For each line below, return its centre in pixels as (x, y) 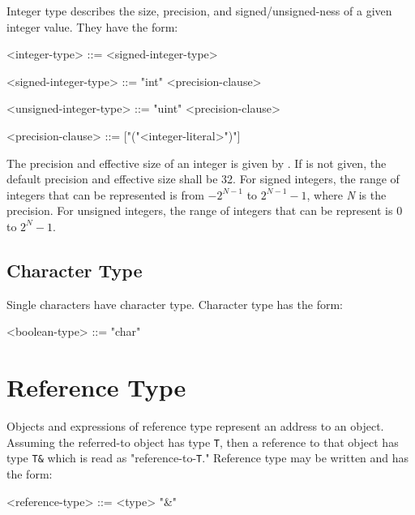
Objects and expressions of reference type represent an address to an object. (195, 426)
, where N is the (347, 194)
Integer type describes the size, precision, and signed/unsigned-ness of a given (199, 11)
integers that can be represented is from (105, 194)
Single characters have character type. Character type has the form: (175, 304)
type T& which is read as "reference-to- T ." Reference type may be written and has (208, 458)
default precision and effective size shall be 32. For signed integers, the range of (203, 179)
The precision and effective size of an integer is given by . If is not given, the (197, 163)
